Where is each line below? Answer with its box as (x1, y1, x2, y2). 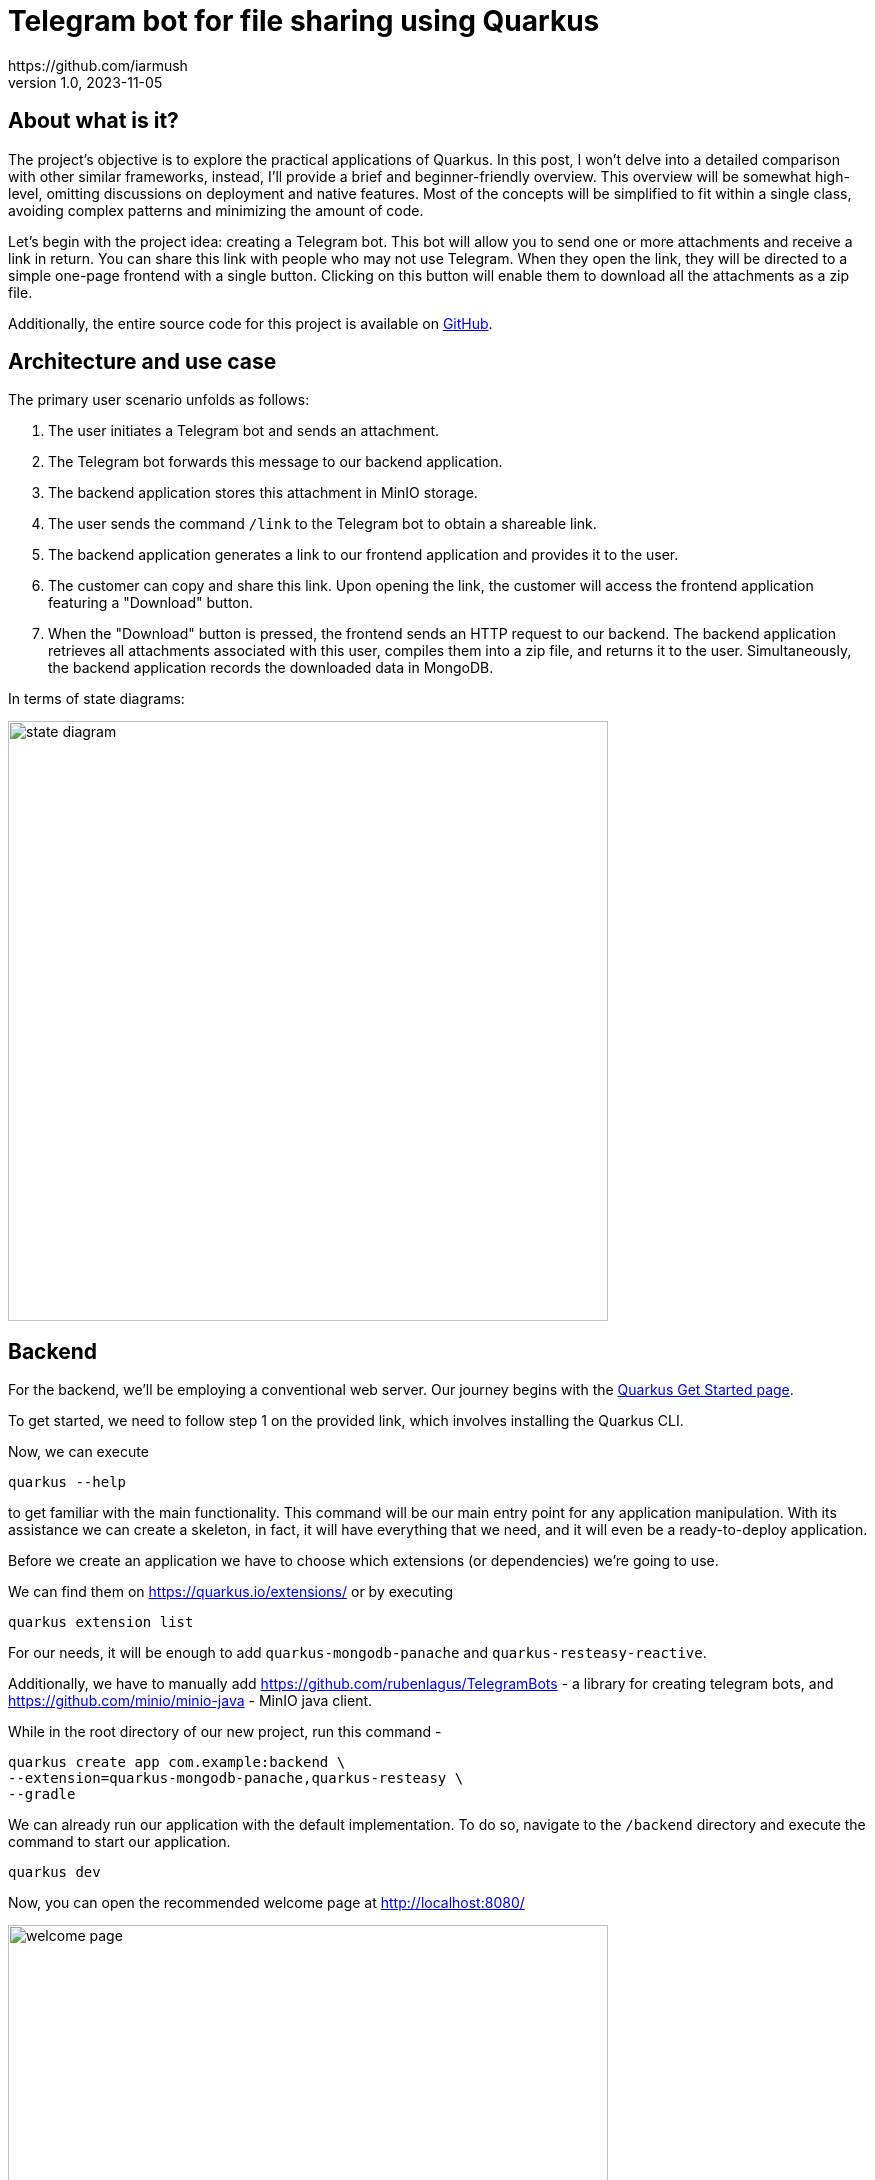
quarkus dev (8, 1864, 101, 1881)
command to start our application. (8, 1833, 231, 1851)
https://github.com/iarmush (8, 56, 188, 74)
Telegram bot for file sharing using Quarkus (8, 4, 600, 38)
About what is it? (8, 108, 179, 134)
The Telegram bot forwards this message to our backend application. (48, 453, 503, 471)
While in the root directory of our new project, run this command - (8, 1723, 442, 1741)
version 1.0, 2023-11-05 (8, 73, 163, 91)
